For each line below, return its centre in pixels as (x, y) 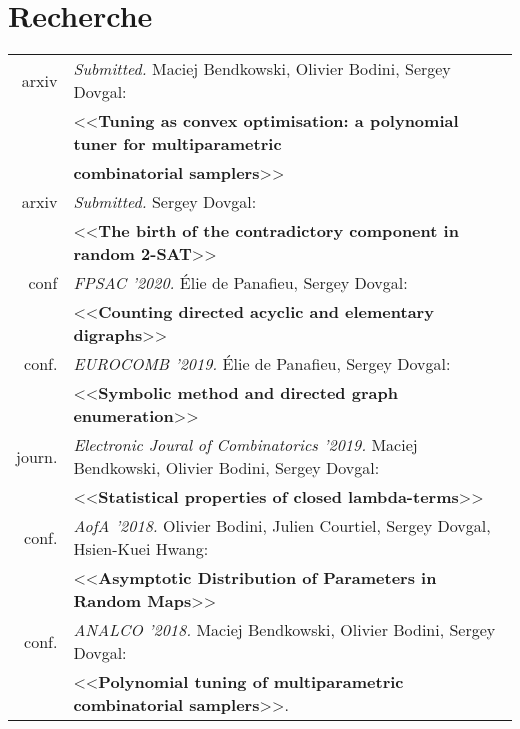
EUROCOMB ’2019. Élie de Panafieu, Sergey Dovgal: (262, 364)
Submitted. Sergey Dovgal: (165, 202)
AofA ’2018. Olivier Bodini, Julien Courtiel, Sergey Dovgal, (282, 526)
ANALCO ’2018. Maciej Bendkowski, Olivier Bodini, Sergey (284, 630)
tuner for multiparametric (177, 144)
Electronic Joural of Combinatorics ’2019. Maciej (245, 445)
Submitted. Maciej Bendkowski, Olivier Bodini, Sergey (262, 69)
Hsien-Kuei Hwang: (141, 549)
